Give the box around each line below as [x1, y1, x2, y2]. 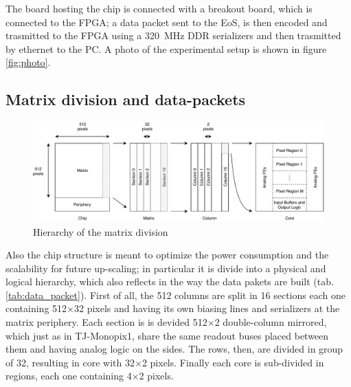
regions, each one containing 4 [5, 368, 132, 383]
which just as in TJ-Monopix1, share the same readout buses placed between [5, 328, 329, 342]
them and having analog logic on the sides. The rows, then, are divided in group [5, 342, 343, 356]
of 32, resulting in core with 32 [5, 355, 135, 369]
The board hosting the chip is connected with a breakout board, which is [5, 1, 313, 15]
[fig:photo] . [5, 55, 51, 69]
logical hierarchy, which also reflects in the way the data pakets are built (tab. [5, 274, 334, 289]
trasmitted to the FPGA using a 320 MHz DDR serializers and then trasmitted [5, 28, 341, 43]
